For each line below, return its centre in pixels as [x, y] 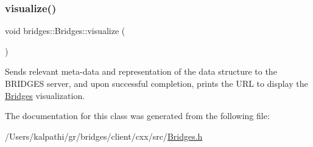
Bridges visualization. [45, 95]
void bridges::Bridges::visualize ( [65, 31]
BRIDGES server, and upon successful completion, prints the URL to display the [156, 83]
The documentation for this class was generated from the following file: [137, 116]
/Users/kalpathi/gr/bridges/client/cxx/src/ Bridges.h [104, 136]
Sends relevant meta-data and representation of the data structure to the [141, 71]
